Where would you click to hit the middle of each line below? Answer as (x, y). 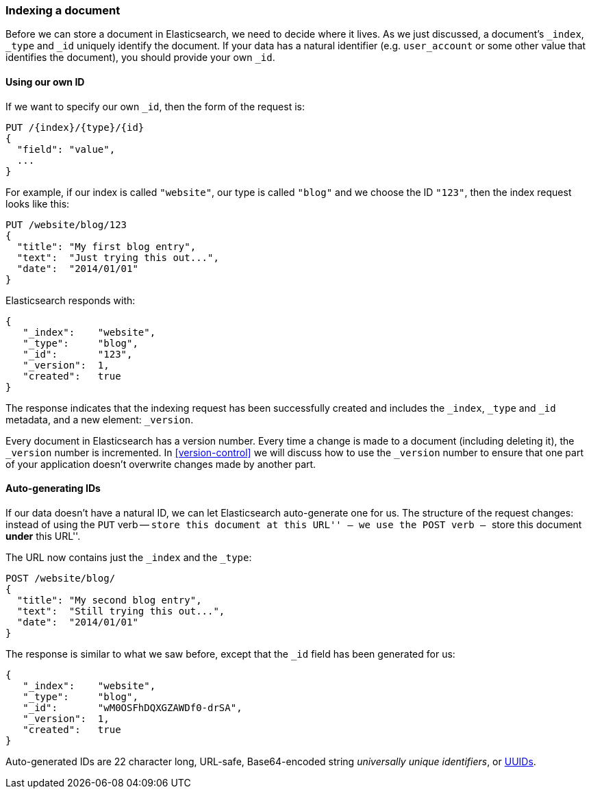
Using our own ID (45, 82)
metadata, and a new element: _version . (100, 419)
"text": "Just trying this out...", (118, 257)
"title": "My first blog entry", (106, 246)
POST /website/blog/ (61, 578)
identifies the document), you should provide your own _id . (140, 58)
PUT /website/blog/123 (66, 224)
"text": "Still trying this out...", (121, 611)
